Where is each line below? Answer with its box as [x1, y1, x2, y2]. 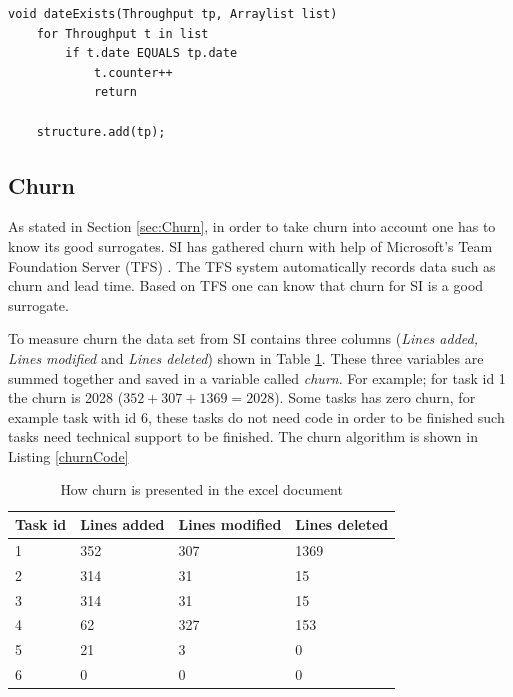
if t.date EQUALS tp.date [65, 46, 238, 61]
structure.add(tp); [36, 124, 166, 139]
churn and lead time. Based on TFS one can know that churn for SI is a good [8, 275, 484, 296]
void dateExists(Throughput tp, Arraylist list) [8, 7, 338, 21]
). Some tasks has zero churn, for [274, 387, 476, 408]
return [93, 85, 137, 100]
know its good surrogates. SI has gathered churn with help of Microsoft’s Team [8, 235, 493, 256]
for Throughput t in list [36, 26, 209, 41]
